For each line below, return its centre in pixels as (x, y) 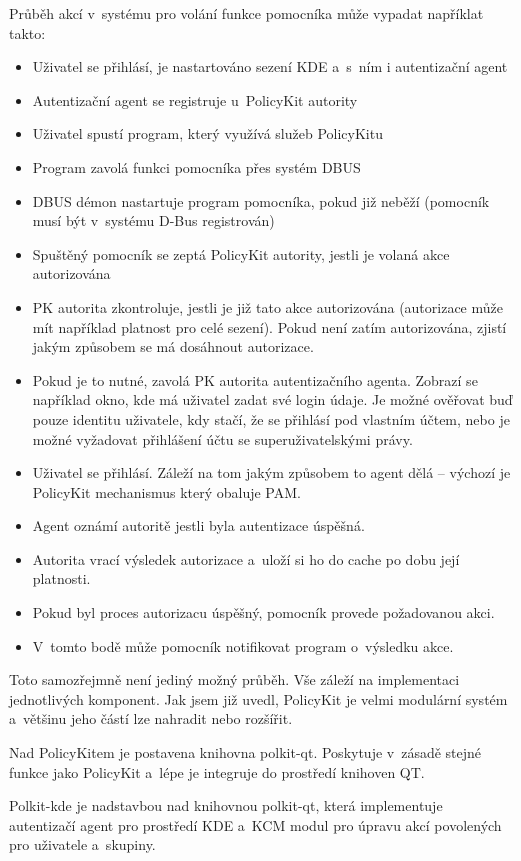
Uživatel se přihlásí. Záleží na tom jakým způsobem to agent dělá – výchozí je (271, 472)
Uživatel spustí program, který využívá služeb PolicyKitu (207, 133)
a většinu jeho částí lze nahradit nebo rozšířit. (151, 718)
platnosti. (61, 578)
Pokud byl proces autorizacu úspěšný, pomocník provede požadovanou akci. (263, 612)
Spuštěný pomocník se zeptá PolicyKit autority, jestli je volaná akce (241, 253)
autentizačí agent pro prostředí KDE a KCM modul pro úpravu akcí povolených (255, 824)
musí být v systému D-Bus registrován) (153, 220)
